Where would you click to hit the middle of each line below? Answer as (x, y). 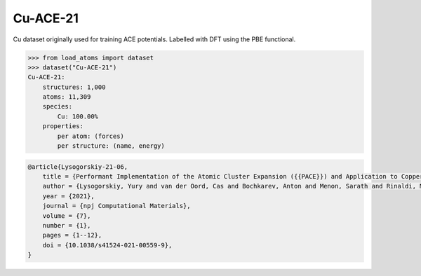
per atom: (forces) (91, 136)
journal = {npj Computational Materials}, (116, 206)
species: (58, 106)
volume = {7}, (67, 216)
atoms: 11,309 (67, 97)
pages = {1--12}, (72, 235)
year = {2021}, (68, 196)
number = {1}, (67, 225)
